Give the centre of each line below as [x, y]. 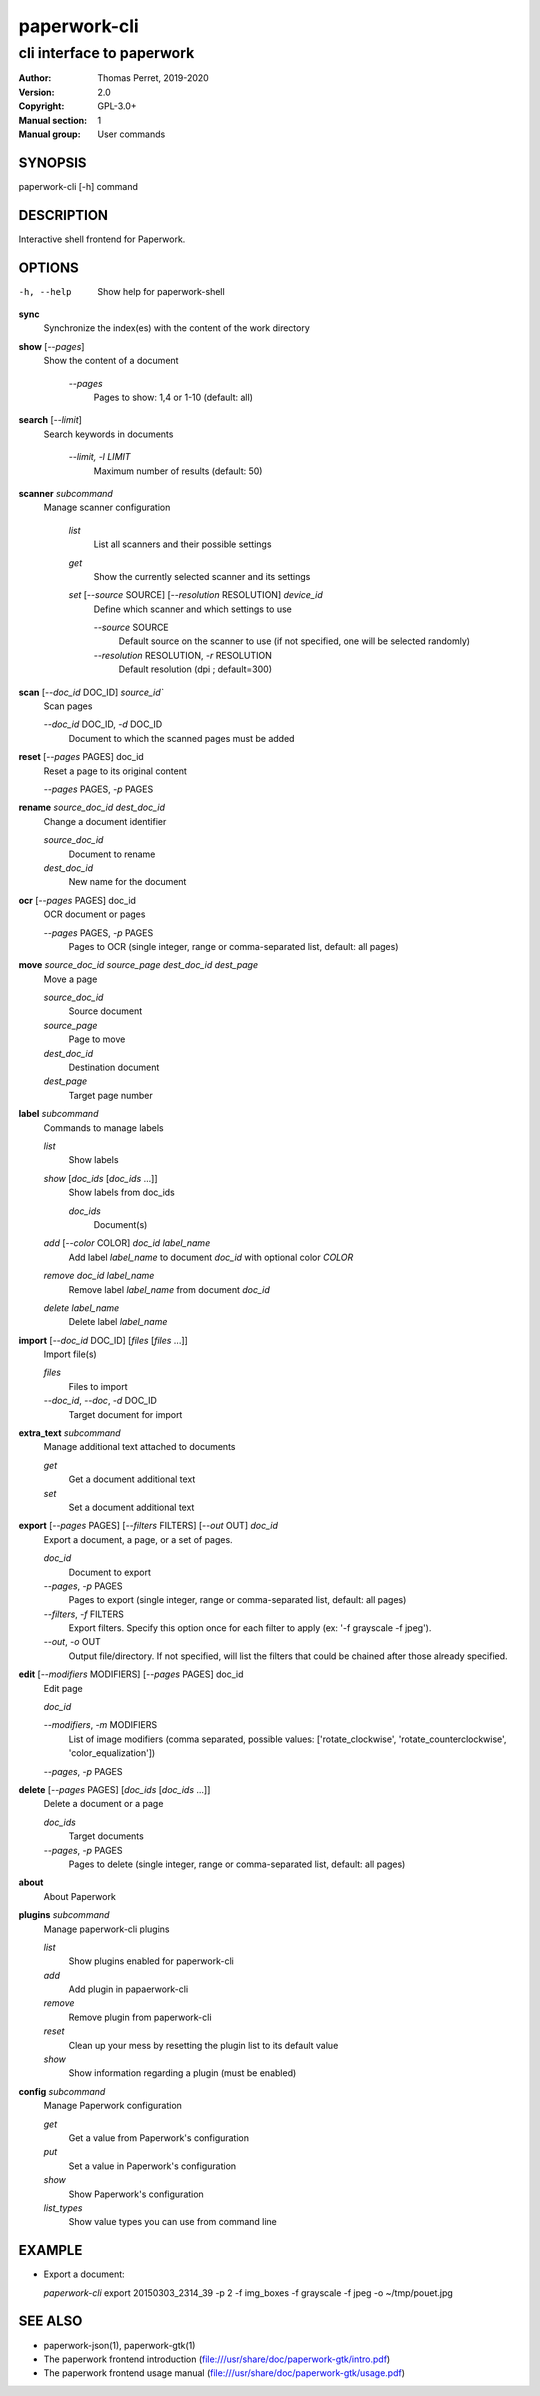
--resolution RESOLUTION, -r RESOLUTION [182, 655]
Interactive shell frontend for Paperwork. [102, 239]
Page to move [97, 1039]
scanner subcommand [66, 493]
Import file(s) [70, 1354]
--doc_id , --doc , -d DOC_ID [100, 1401]
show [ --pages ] [51, 346]
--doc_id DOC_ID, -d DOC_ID [103, 724]
